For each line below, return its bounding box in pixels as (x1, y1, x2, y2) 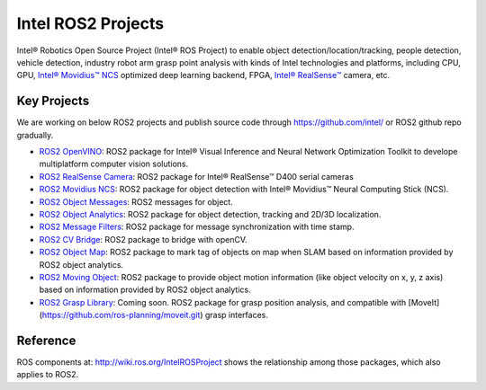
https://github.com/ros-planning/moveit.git (41, 310, 201, 321)
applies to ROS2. (16, 369, 79, 380)
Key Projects (16, 93, 90, 109)
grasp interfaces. (204, 310, 269, 321)
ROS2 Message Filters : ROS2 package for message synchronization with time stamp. (39, 221, 355, 233)
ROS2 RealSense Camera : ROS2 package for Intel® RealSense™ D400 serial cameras (39, 171, 355, 182)
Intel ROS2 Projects (16, 13, 165, 33)
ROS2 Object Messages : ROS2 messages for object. (39, 196, 233, 207)
